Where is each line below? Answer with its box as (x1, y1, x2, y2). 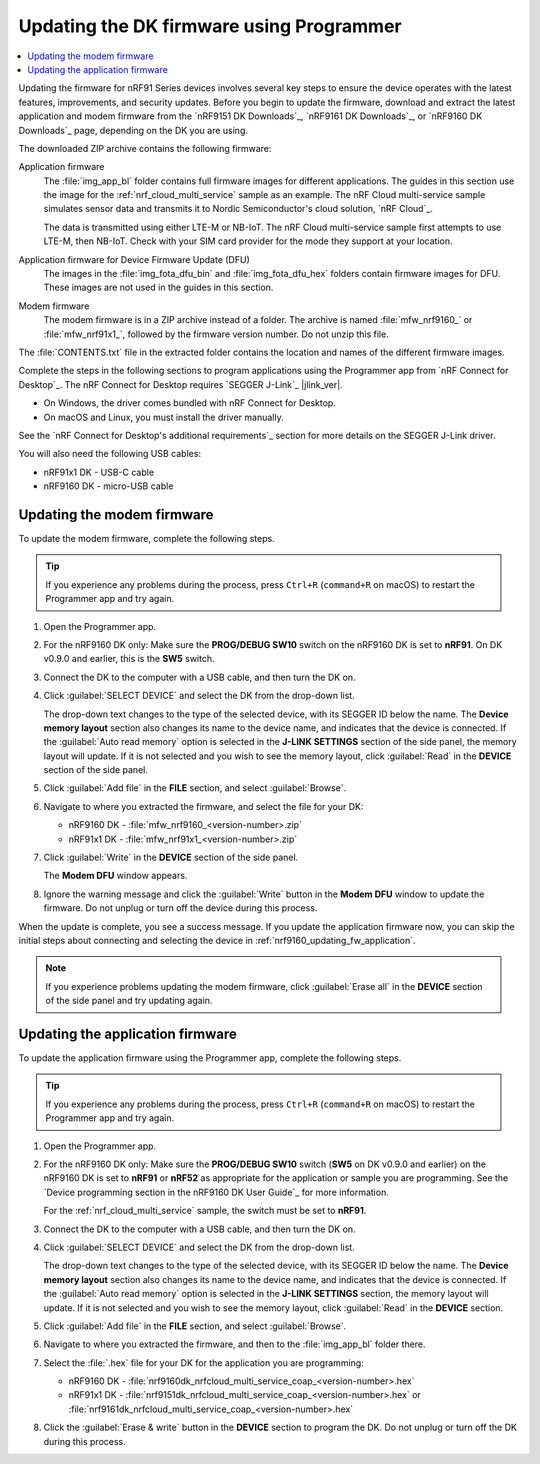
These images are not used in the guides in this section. (43, 281, 274, 294)
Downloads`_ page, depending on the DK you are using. (18, 124, 249, 136)
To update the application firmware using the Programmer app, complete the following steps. (18, 1052, 402, 1064)
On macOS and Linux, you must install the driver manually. (43, 411, 284, 423)
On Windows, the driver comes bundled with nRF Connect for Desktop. (43, 397, 337, 409)
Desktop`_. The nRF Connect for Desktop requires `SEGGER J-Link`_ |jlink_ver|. (18, 378, 344, 390)
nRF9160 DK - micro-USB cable (43, 480, 174, 492)
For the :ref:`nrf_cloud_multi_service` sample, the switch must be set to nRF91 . (43, 1205, 367, 1217)
